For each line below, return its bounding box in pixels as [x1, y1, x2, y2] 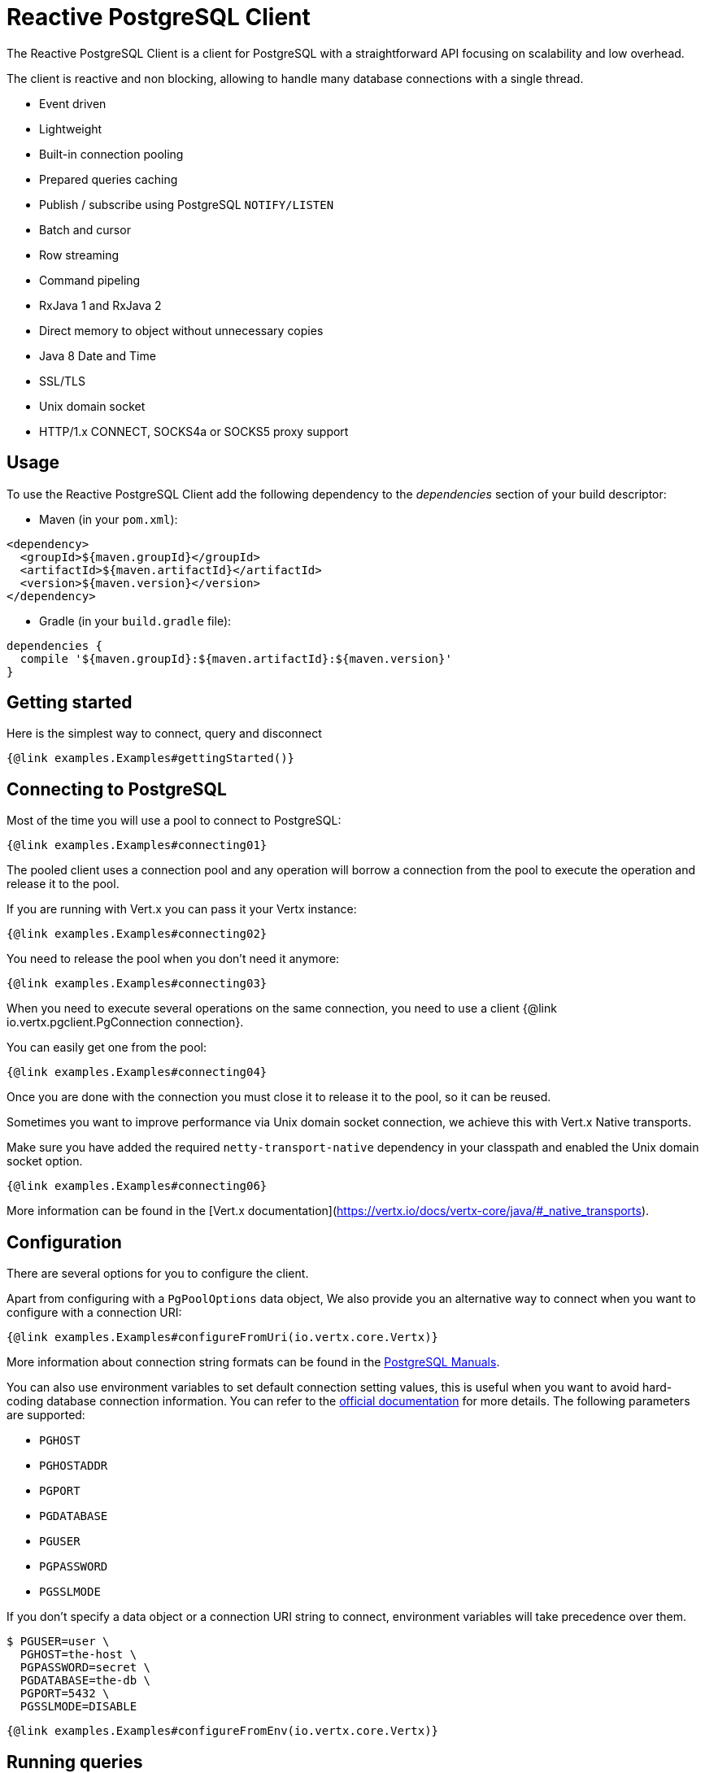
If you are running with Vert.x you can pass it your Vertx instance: [7, 902, 357, 917]
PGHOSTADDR [39, 1459, 108, 1473]
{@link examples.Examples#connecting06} [7, 1179, 268, 1193]
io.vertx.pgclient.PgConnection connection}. [7, 1015, 244, 1030]
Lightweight [39, 121, 102, 136]
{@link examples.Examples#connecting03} [7, 977, 268, 991]
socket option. [7, 1154, 83, 1169]
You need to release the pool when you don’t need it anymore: [7, 952, 340, 966]
